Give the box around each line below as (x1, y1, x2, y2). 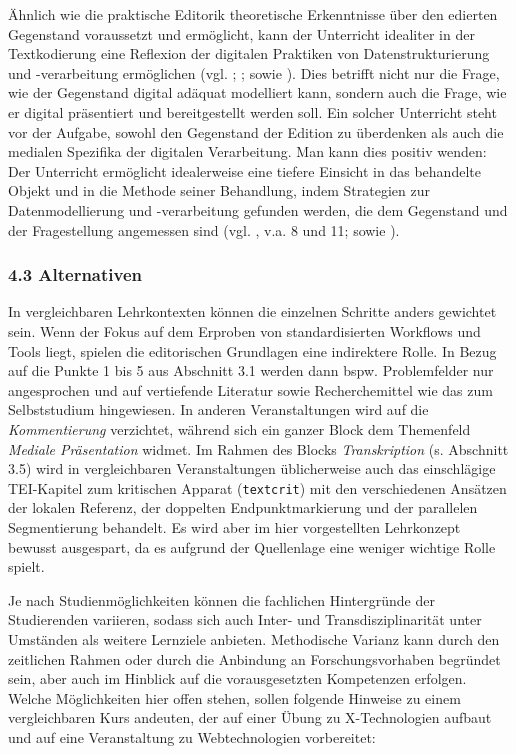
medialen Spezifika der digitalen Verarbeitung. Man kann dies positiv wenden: (8, 141, 487, 162)
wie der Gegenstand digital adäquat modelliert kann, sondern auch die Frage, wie (8, 82, 507, 103)
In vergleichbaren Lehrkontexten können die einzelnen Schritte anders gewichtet (8, 301, 497, 322)
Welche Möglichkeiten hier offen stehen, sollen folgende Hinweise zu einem (8, 687, 461, 708)
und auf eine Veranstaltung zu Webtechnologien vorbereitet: (8, 726, 376, 747)
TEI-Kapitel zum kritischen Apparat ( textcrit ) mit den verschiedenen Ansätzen (8, 477, 507, 498)
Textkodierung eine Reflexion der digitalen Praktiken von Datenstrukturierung (8, 43, 490, 64)
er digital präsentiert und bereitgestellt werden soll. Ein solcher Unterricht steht (8, 101, 497, 122)
